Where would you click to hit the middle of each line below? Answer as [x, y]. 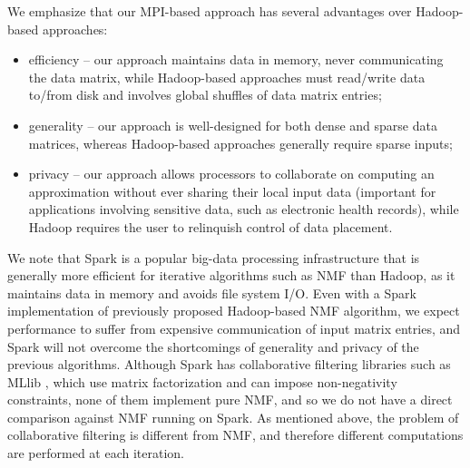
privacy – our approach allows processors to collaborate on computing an [231, 174]
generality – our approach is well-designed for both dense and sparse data [233, 125]
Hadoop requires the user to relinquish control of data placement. [211, 226]
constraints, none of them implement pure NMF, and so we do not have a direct [230, 400]
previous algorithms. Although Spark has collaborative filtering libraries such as [229, 364]
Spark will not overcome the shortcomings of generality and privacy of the [213, 346]
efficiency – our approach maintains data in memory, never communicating [236, 59]
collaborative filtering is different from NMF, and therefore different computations [235, 435]
